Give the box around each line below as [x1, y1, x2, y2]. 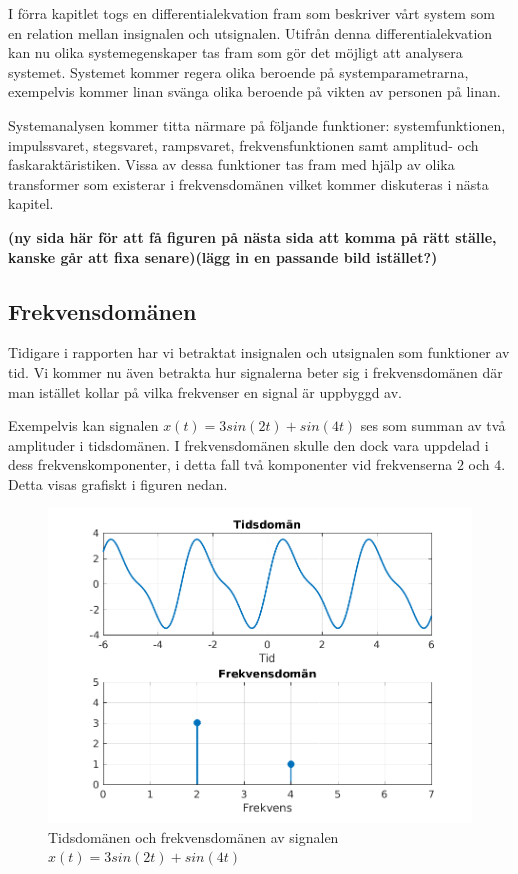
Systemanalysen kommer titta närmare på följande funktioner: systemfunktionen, [8, 114, 506, 135]
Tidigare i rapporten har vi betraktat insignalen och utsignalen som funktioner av [8, 342, 510, 363]
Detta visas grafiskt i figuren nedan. [8, 473, 228, 494]
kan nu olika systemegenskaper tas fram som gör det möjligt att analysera [8, 42, 463, 63]
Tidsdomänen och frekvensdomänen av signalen [48, 826, 339, 847]
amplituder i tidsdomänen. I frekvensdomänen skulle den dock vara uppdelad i [8, 434, 489, 455]
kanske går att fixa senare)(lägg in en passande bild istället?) [8, 246, 438, 267]
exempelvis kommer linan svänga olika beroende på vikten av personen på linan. [8, 81, 501, 102]
